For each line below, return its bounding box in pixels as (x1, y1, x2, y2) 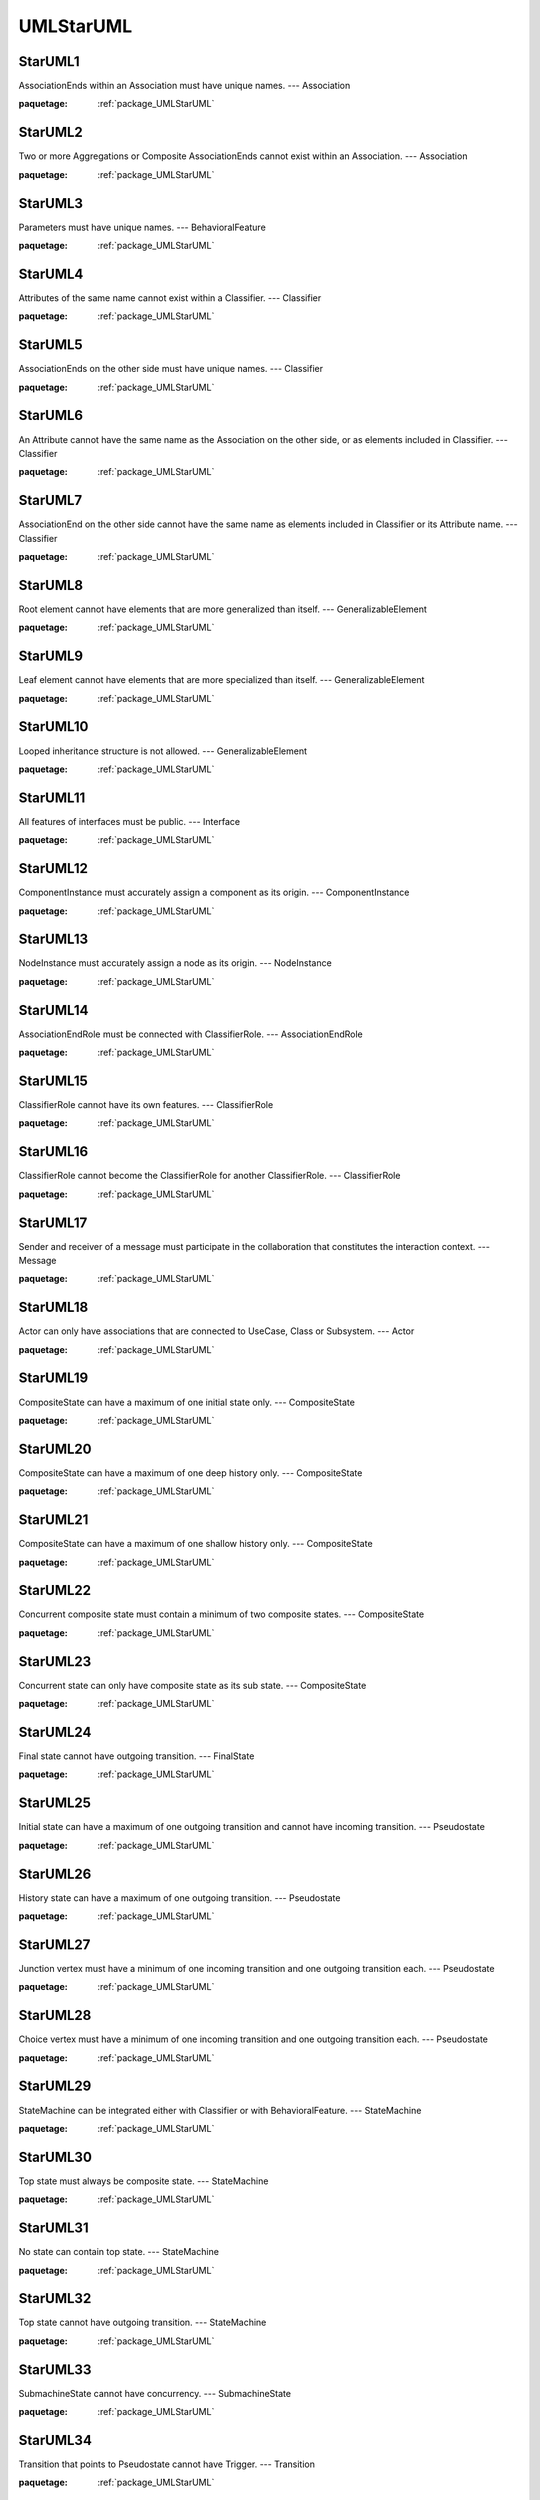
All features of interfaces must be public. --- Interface (18, 815, 240, 827)
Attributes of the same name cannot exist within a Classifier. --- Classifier (18, 291, 322, 304)
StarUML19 (18, 1370, 89, 1387)
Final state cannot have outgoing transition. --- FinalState (18, 1750, 255, 1762)
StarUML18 (18, 1299, 89, 1316)
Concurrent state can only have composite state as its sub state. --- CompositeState (18, 1679, 367, 1691)
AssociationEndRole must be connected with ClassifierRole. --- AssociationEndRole (18, 1028, 364, 1040)
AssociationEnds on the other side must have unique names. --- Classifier (18, 363, 324, 375)
